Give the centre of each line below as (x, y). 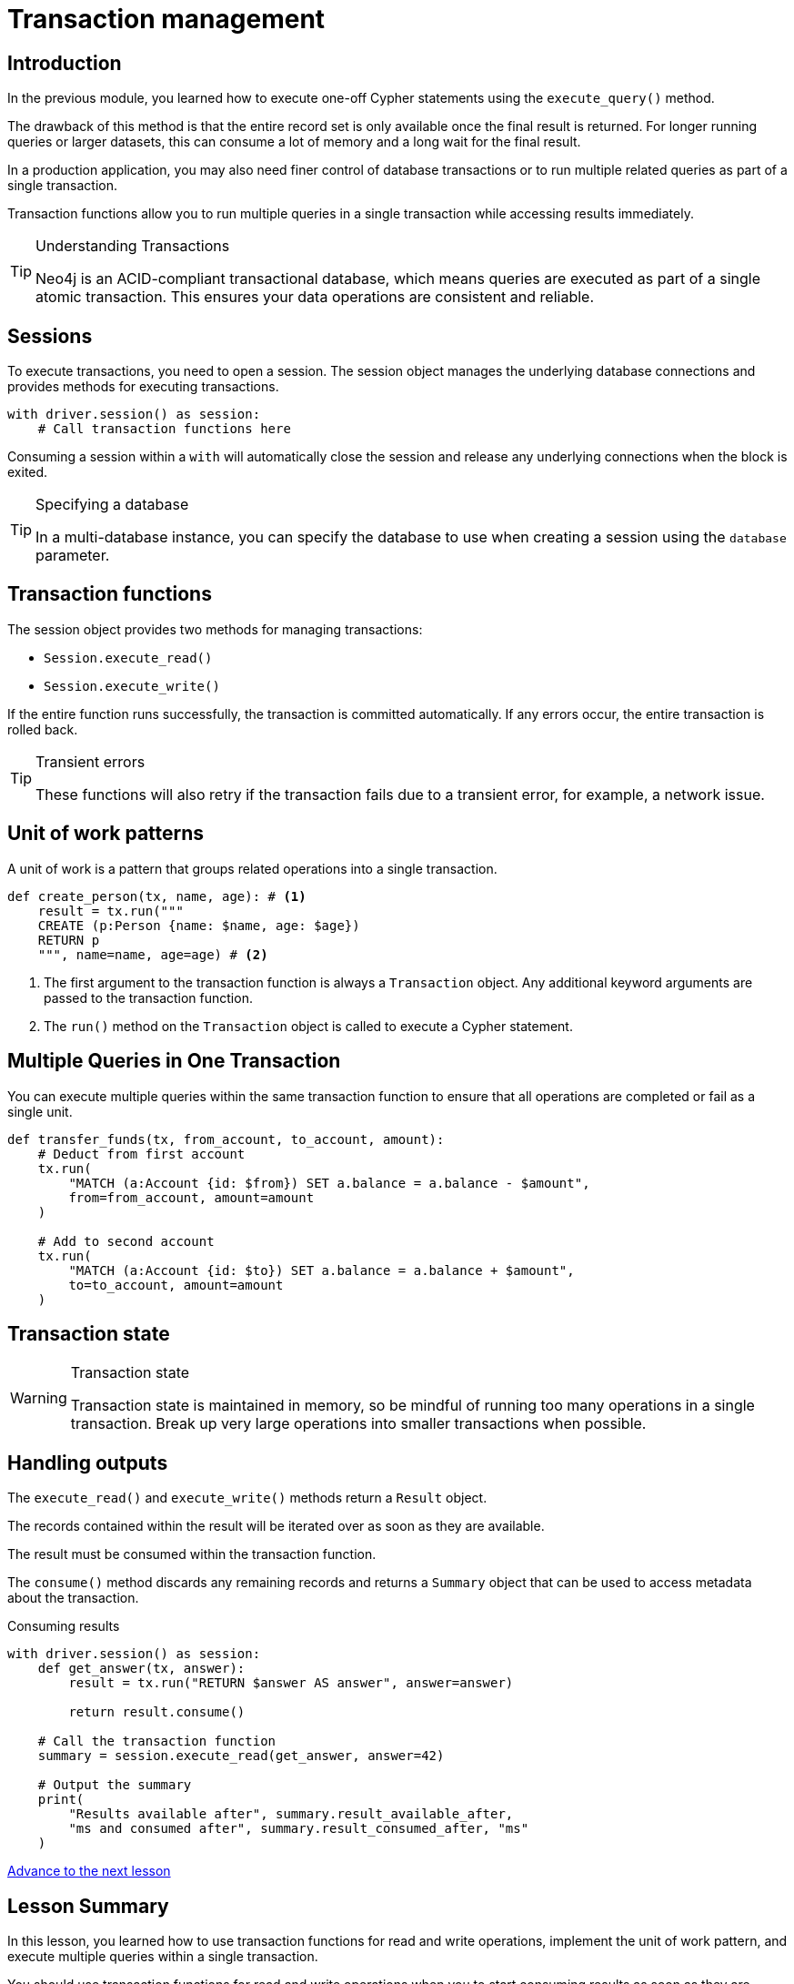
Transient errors (90, 761)
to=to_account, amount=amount (176, 1285)
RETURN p (69, 940)
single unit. (40, 1111)
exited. (28, 472)
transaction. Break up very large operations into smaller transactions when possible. (358, 1424)
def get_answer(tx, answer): (141, 1669)
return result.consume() (157, 1712)
